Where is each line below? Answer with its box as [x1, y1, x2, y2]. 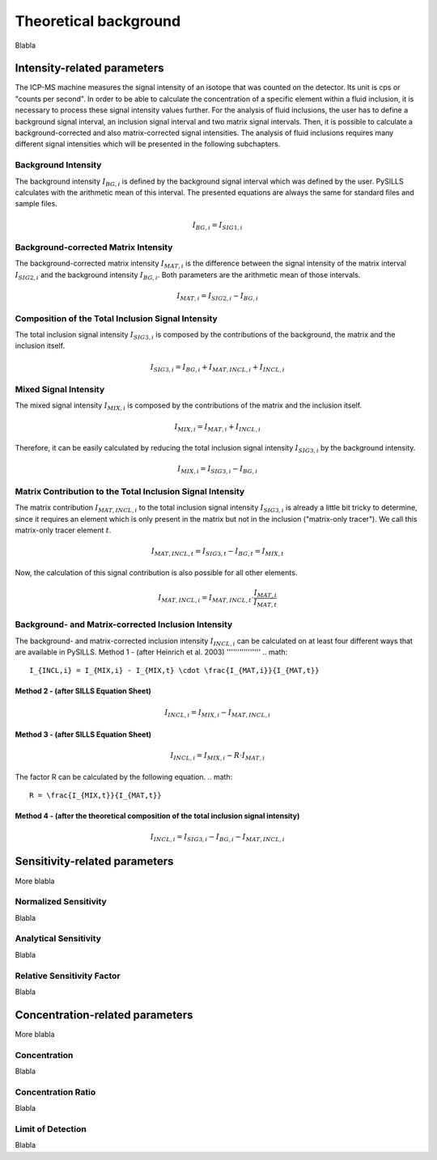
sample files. [15, 199, 58, 209]
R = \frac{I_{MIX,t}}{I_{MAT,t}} [29, 791, 162, 800]
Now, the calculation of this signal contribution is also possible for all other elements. [15, 567, 298, 578]
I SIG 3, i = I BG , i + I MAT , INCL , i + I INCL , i [150, 362, 285, 374]
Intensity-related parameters [15, 61, 164, 75]
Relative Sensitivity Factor [15, 970, 121, 981]
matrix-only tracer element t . [15, 526, 112, 536]
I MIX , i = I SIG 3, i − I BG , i [177, 464, 258, 476]
